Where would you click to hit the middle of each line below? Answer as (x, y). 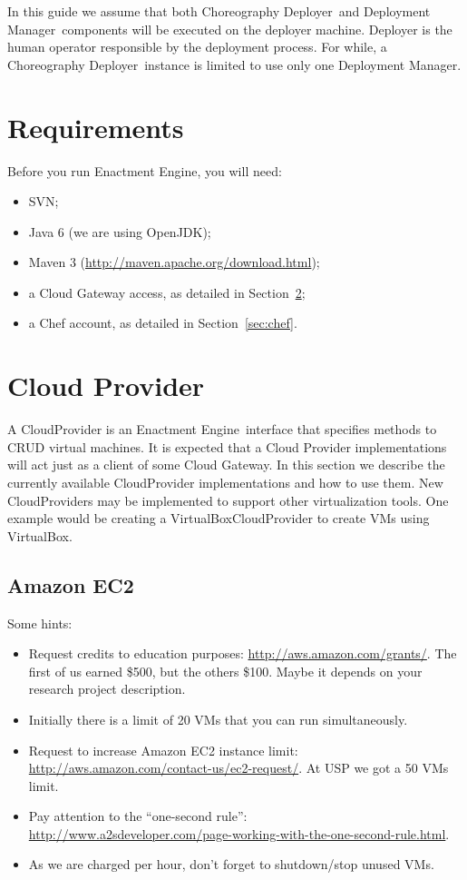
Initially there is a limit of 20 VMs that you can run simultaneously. (218, 719)
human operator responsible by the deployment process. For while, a (197, 47)
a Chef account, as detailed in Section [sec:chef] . (163, 323)
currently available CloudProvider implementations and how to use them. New (225, 482)
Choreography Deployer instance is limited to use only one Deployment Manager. (234, 64)
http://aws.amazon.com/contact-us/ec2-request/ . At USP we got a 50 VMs (238, 768)
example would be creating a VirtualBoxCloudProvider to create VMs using (219, 518)
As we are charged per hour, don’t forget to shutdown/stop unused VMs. (231, 864)
